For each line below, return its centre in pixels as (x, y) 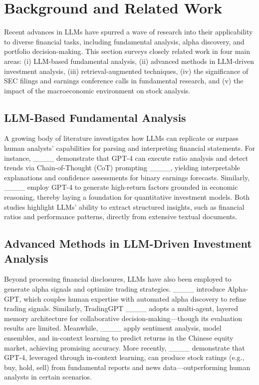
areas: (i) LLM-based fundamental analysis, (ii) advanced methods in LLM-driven (129, 61)
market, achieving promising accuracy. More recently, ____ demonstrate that (125, 347)
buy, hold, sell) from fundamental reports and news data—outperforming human (127, 367)
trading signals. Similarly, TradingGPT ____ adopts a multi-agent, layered (121, 308)
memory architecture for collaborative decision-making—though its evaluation (123, 318)
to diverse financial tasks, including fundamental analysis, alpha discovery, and (124, 41)
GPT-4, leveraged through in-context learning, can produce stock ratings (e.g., (124, 357)
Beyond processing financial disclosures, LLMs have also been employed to (118, 279)
